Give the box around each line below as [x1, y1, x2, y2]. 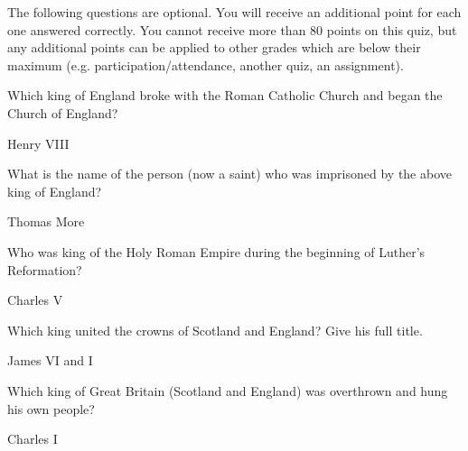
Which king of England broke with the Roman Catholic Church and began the [7, 86, 443, 105]
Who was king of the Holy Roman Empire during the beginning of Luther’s [7, 242, 426, 261]
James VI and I [7, 351, 93, 370]
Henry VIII [7, 133, 70, 152]
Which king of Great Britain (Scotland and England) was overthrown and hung [7, 381, 448, 400]
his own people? [7, 399, 95, 418]
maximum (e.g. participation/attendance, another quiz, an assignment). [7, 55, 404, 74]
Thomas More [7, 212, 85, 231]
